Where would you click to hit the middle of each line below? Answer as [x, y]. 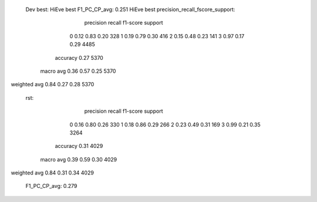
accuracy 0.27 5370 [79, 58]
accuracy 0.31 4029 [79, 146]
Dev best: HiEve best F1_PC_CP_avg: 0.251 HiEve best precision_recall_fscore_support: [130, 9]
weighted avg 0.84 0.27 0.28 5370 [53, 85]
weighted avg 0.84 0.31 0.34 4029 [52, 173]
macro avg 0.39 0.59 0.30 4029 [79, 159]
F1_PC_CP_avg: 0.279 [51, 186]
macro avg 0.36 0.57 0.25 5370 [78, 71]
